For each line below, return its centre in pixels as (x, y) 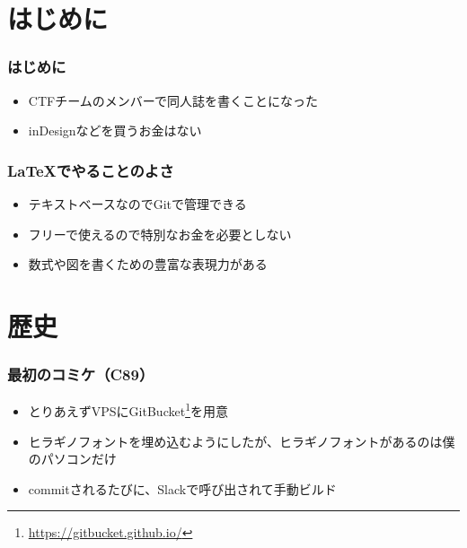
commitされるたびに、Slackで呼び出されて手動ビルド (182, 488)
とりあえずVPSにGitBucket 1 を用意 (128, 410)
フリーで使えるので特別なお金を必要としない (160, 234)
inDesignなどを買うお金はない (115, 130)
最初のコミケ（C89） (81, 374)
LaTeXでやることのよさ (91, 170)
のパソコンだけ (72, 459)
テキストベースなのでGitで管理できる (137, 204)
